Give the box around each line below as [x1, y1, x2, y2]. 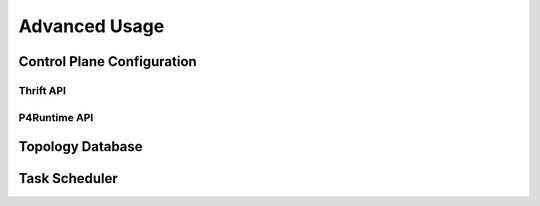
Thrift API [18, 83, 67, 97]
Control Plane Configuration [18, 53, 197, 70]
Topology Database [18, 138, 144, 155]
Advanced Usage [18, 15, 165, 37]
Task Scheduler [18, 170, 119, 187]
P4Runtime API [18, 110, 94, 124]
